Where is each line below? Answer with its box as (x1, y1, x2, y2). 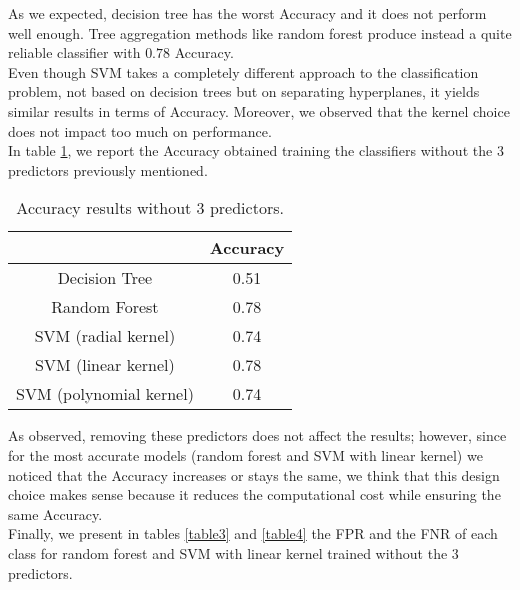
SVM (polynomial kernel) (16, 382, 194, 406)
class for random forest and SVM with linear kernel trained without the (8, 542, 448, 563)
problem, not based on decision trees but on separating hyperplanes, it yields (8, 81, 480, 102)
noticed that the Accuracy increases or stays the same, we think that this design (8, 464, 500, 485)
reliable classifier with (8, 42, 141, 63)
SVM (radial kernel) (34, 324, 176, 348)
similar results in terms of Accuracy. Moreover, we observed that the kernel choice (8, 100, 510, 121)
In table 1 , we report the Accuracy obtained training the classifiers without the (8, 140, 493, 161)
